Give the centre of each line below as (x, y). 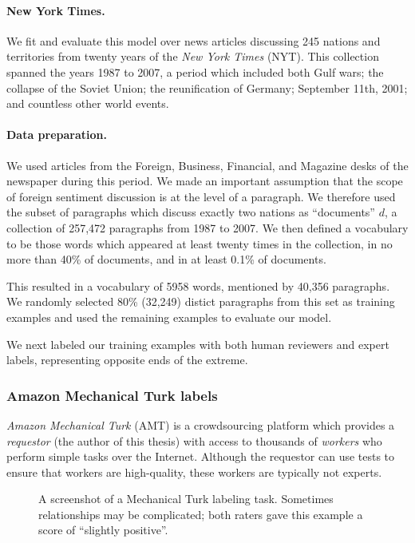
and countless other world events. (88, 103)
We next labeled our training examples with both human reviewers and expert (198, 344)
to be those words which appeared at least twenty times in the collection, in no (200, 243)
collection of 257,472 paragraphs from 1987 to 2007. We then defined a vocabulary (207, 227)
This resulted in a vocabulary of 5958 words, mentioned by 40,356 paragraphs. (198, 285)
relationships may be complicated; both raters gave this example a (201, 514)
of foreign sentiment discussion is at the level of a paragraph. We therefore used (201, 196)
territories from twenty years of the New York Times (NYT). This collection (193, 56)
